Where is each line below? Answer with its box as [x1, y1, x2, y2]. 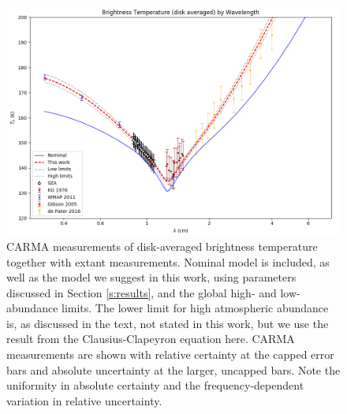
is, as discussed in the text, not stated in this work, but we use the [6, 315, 329, 331]
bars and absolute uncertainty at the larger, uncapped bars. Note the [6, 361, 341, 378]
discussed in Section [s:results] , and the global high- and [6, 284, 277, 300]
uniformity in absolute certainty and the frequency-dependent [6, 377, 304, 393]
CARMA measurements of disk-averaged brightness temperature [6, 237, 318, 254]
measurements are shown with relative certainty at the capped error [6, 346, 334, 363]
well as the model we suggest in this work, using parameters [6, 269, 297, 285]
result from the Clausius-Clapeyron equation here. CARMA [6, 330, 295, 347]
